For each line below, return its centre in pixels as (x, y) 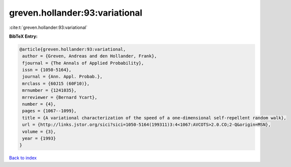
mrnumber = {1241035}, (50, 90)
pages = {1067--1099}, (50, 111)
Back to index (23, 158)
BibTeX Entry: (23, 36)
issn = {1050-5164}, (47, 70)
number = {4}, (39, 104)
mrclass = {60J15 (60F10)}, (56, 83)
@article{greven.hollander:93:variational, (73, 49)
